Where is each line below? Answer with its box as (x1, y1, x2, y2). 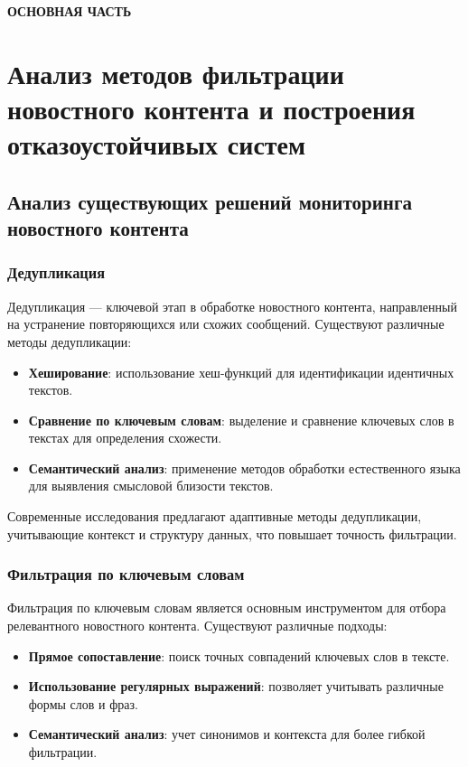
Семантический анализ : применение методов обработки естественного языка (28, 458, 461, 477)
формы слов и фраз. (28, 694, 138, 713)
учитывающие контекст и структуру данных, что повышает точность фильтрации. (7, 524, 457, 543)
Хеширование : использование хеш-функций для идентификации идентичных (28, 362, 454, 381)
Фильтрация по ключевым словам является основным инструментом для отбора (7, 598, 446, 617)
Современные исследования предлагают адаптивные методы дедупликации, (7, 507, 422, 526)
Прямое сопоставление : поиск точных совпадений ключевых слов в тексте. (28, 646, 450, 665)
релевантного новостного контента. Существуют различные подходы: (7, 616, 388, 635)
